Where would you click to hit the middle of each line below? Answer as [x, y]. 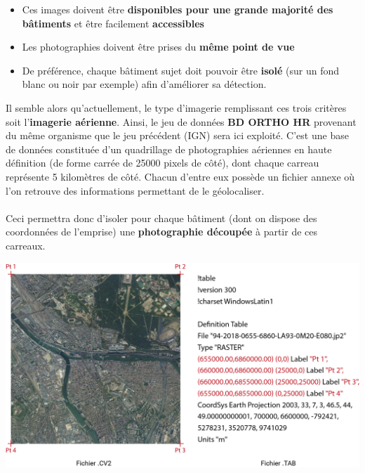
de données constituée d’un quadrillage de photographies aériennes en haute [169, 149]
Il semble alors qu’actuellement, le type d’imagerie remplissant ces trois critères [176, 107]
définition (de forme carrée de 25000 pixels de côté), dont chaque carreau [162, 163]
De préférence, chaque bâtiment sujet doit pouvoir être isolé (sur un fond [181, 70]
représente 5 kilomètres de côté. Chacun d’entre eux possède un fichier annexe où [180, 176]
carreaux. [26, 245]
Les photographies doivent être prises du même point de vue [158, 47]
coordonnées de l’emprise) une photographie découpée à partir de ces [162, 232]
